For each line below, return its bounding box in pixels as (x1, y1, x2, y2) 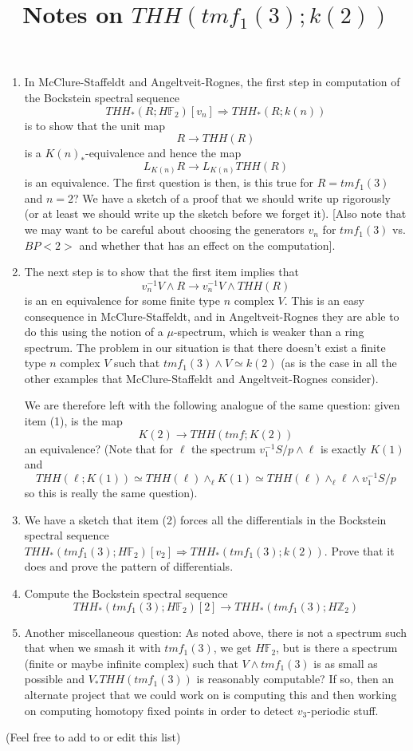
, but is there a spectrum (276, 639, 398, 656)
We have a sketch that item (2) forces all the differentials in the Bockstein (24, 511, 387, 528)
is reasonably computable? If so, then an (196, 670, 395, 687)
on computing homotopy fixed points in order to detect (24, 702, 294, 718)
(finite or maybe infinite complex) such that (24, 654, 238, 671)
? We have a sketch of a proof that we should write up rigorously (73, 189, 391, 206)
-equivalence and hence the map (85, 144, 242, 161)
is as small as (313, 654, 378, 671)
